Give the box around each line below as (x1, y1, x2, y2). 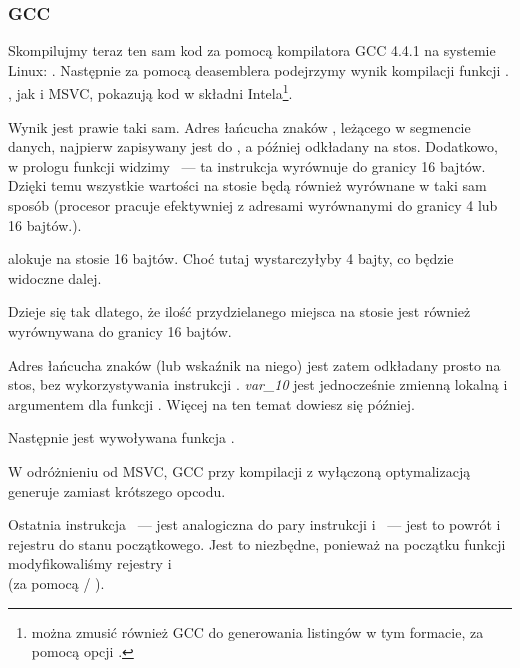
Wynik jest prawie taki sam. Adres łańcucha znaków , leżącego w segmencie (8, 116, 471, 137)
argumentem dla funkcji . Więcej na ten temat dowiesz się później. (8, 393, 415, 414)
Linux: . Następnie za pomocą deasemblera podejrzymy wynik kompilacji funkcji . (8, 59, 509, 80)
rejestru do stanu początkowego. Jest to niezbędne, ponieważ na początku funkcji (8, 533, 506, 554)
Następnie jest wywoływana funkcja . (8, 427, 235, 448)
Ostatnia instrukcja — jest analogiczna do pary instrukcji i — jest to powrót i (8, 514, 501, 535)
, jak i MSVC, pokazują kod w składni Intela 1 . (8, 80, 293, 104)
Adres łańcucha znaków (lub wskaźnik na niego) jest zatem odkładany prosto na (8, 354, 501, 375)
